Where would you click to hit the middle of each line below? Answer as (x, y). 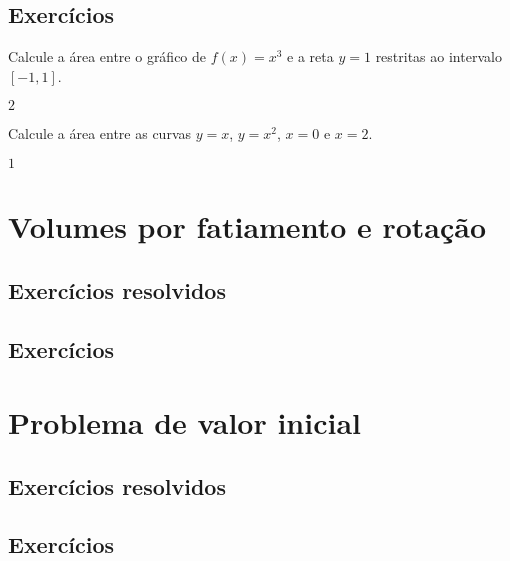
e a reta (310, 56)
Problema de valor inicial (184, 422)
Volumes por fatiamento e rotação (247, 226)
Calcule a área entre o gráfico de (107, 56)
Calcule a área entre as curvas (100, 133)
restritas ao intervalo (438, 56)
